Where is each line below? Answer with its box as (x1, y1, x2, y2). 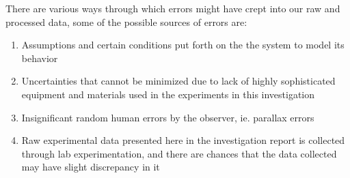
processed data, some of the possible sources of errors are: (5, 14, 247, 29)
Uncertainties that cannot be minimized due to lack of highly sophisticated (21, 74, 336, 88)
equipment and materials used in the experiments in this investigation (21, 87, 315, 101)
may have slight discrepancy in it (21, 160, 160, 174)
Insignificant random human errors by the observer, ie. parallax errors (21, 110, 314, 124)
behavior (21, 50, 58, 65)
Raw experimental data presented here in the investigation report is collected (21, 133, 345, 147)
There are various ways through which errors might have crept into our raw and (5, 1, 340, 15)
